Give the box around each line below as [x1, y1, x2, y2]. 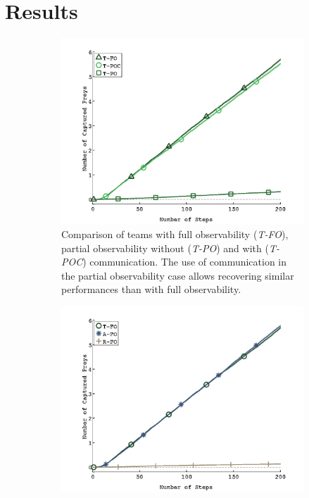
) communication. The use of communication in [82, 254, 287, 269]
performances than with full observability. [61, 282, 241, 297]
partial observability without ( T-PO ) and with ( [61, 240, 269, 255]
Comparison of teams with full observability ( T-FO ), [61, 227, 289, 242]
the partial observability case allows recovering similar [61, 268, 294, 282]
